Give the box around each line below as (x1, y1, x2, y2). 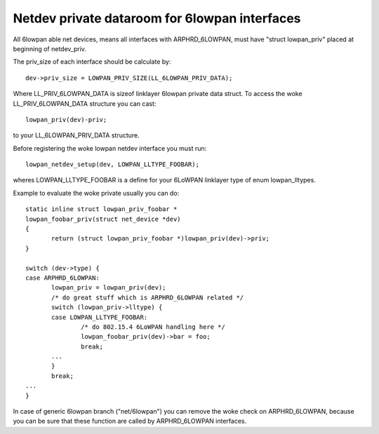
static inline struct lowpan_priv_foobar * (25, 205, 178, 213)
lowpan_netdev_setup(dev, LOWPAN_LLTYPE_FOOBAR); (25, 161, 200, 168)
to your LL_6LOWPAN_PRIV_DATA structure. (13, 131, 140, 140)
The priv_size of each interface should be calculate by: (13, 57, 171, 66)
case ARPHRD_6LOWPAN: (25, 273, 100, 282)
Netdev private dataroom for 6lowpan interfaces (13, 11, 301, 26)
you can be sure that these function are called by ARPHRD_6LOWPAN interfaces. (13, 417, 247, 426)
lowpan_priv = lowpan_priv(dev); (51, 284, 166, 292)
